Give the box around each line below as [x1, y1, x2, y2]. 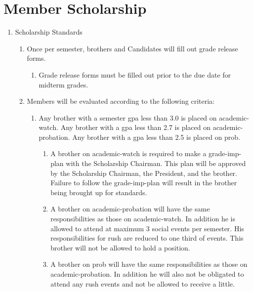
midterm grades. [39, 79, 88, 89]
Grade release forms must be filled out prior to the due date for [39, 69, 231, 80]
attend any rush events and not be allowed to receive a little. [50, 278, 235, 289]
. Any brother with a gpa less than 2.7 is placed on [56, 122, 211, 132]
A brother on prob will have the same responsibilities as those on [50, 259, 248, 269]
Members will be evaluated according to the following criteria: [27, 96, 214, 106]
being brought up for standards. [50, 187, 147, 197]
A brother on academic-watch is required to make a [50, 148, 207, 159]
